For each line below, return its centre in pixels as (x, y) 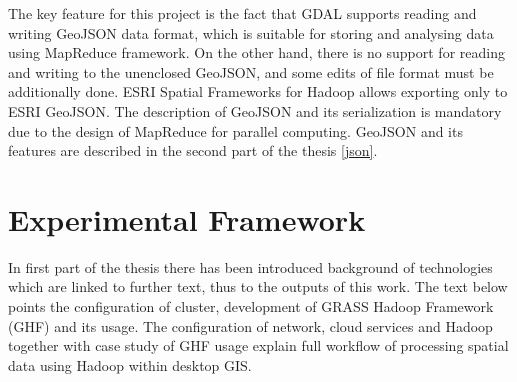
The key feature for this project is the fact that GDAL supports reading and (242, 13)
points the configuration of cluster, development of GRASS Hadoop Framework (251, 306)
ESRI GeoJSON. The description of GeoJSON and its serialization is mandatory (255, 110)
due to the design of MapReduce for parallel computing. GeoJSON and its (235, 130)
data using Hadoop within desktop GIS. (130, 364)
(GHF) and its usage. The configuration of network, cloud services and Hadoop (250, 325)
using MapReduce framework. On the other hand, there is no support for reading (256, 52)
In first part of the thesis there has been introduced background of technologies (250, 266)
